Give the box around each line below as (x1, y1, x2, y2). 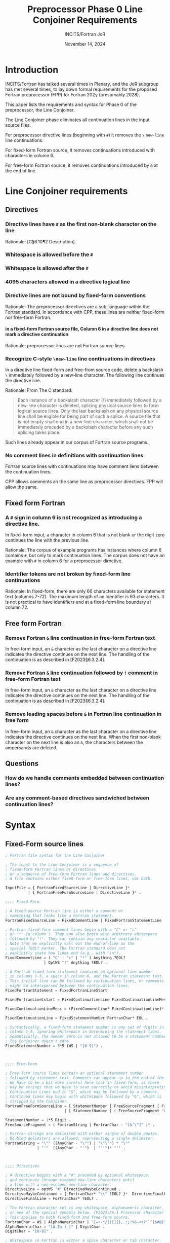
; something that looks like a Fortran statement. (5, 913, 114, 918)
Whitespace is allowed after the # (5, 265, 89, 272)
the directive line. (5, 378, 41, 384)
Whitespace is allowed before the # (5, 251, 94, 258)
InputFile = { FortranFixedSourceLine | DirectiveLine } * (5, 886, 130, 891)
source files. (5, 122, 31, 128)
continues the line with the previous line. (5, 537, 90, 543)
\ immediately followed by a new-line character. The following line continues (5, 372, 165, 378)
